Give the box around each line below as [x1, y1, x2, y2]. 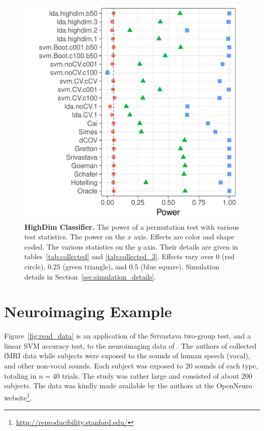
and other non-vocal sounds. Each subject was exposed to [4, 360, 183, 371]
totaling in [4, 370, 37, 381]
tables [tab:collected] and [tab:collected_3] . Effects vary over [24, 251, 214, 262]
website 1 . [4, 390, 32, 403]
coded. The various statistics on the [24, 241, 136, 252]
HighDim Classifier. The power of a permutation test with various [24, 221, 239, 232]
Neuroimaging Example [4, 301, 172, 322]
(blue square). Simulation [140, 261, 219, 271]
